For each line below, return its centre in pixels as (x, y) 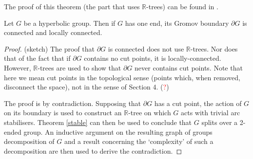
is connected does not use (146, 48)
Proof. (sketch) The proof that (49, 48)
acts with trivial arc (211, 113)
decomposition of (29, 141)
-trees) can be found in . (182, 6)
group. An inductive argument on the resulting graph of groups (118, 132)
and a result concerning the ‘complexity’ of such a (139, 141)
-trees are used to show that (79, 67)
